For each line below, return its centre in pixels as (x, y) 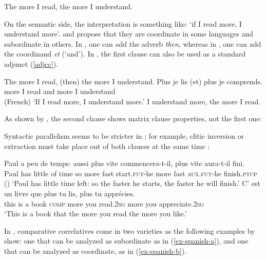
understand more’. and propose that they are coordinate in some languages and (129, 34)
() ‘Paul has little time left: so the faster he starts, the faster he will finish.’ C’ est (132, 183)
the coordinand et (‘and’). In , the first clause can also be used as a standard (125, 54)
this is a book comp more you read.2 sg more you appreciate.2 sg (104, 203)
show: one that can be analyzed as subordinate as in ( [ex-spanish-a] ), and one (126, 241)
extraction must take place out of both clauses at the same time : (107, 146)
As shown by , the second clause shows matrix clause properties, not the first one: (133, 118)
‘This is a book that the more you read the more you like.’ (96, 213)
